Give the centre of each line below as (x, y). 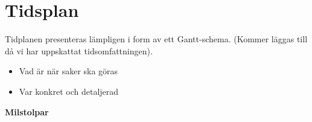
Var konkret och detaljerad (69, 91)
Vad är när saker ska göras (68, 71)
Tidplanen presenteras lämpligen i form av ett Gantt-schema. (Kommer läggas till (156, 39)
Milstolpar (27, 111)
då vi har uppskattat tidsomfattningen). (79, 50)
